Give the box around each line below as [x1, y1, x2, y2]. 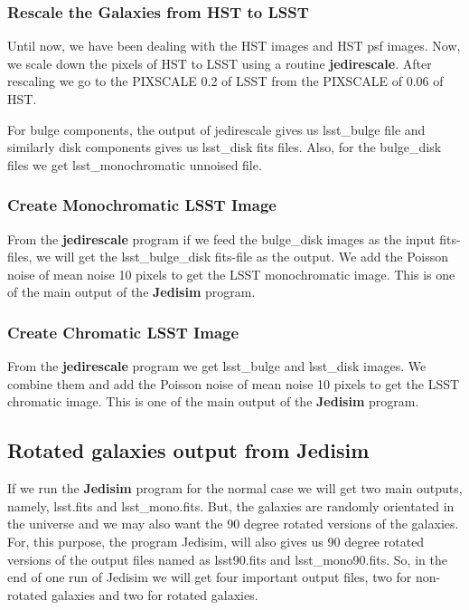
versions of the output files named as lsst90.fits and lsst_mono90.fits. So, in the [7, 549, 447, 568]
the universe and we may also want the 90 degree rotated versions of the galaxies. [7, 514, 459, 533]
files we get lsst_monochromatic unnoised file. [7, 155, 262, 174]
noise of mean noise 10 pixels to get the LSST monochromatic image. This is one [7, 264, 455, 283]
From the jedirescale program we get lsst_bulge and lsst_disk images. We [7, 357, 427, 376]
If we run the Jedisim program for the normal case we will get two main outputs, [7, 479, 463, 498]
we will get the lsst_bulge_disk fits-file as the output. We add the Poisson [35, 247, 449, 266]
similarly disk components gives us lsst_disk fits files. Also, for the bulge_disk [7, 138, 442, 157]
